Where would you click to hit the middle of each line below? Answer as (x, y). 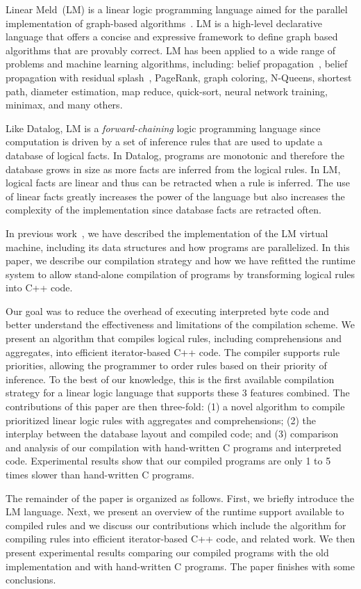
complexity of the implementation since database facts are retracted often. (163, 210)
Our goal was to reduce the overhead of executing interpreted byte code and (168, 310)
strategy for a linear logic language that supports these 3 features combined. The (178, 393)
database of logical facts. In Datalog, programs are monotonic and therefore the (175, 155)
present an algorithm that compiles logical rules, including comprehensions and (174, 338)
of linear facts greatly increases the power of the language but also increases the (175, 196)
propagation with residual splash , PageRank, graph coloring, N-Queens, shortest (179, 77)
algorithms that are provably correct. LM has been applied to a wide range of (171, 50)
